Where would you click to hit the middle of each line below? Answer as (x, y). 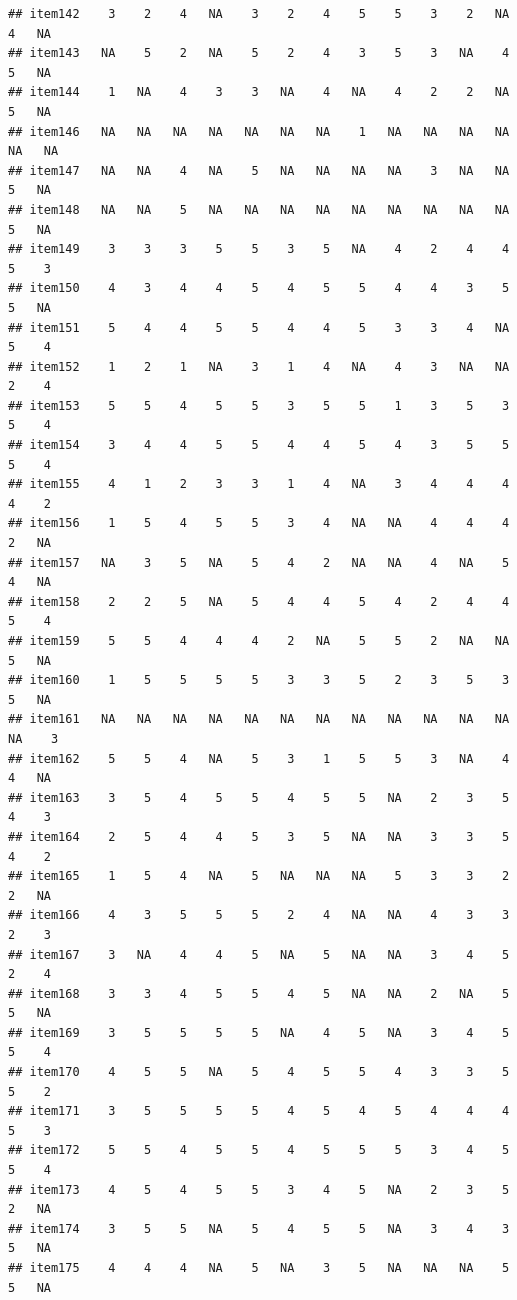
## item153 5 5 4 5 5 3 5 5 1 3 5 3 (259, 405)
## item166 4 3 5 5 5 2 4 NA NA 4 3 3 (259, 915)
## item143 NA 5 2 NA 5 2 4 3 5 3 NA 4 (259, 53)
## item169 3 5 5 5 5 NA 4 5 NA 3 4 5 (259, 1032)
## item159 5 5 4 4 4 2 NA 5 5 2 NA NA (259, 641)
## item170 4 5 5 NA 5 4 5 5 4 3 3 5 (259, 1072)
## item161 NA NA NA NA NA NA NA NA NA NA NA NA (259, 719)
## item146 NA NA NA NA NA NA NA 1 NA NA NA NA (259, 131)
